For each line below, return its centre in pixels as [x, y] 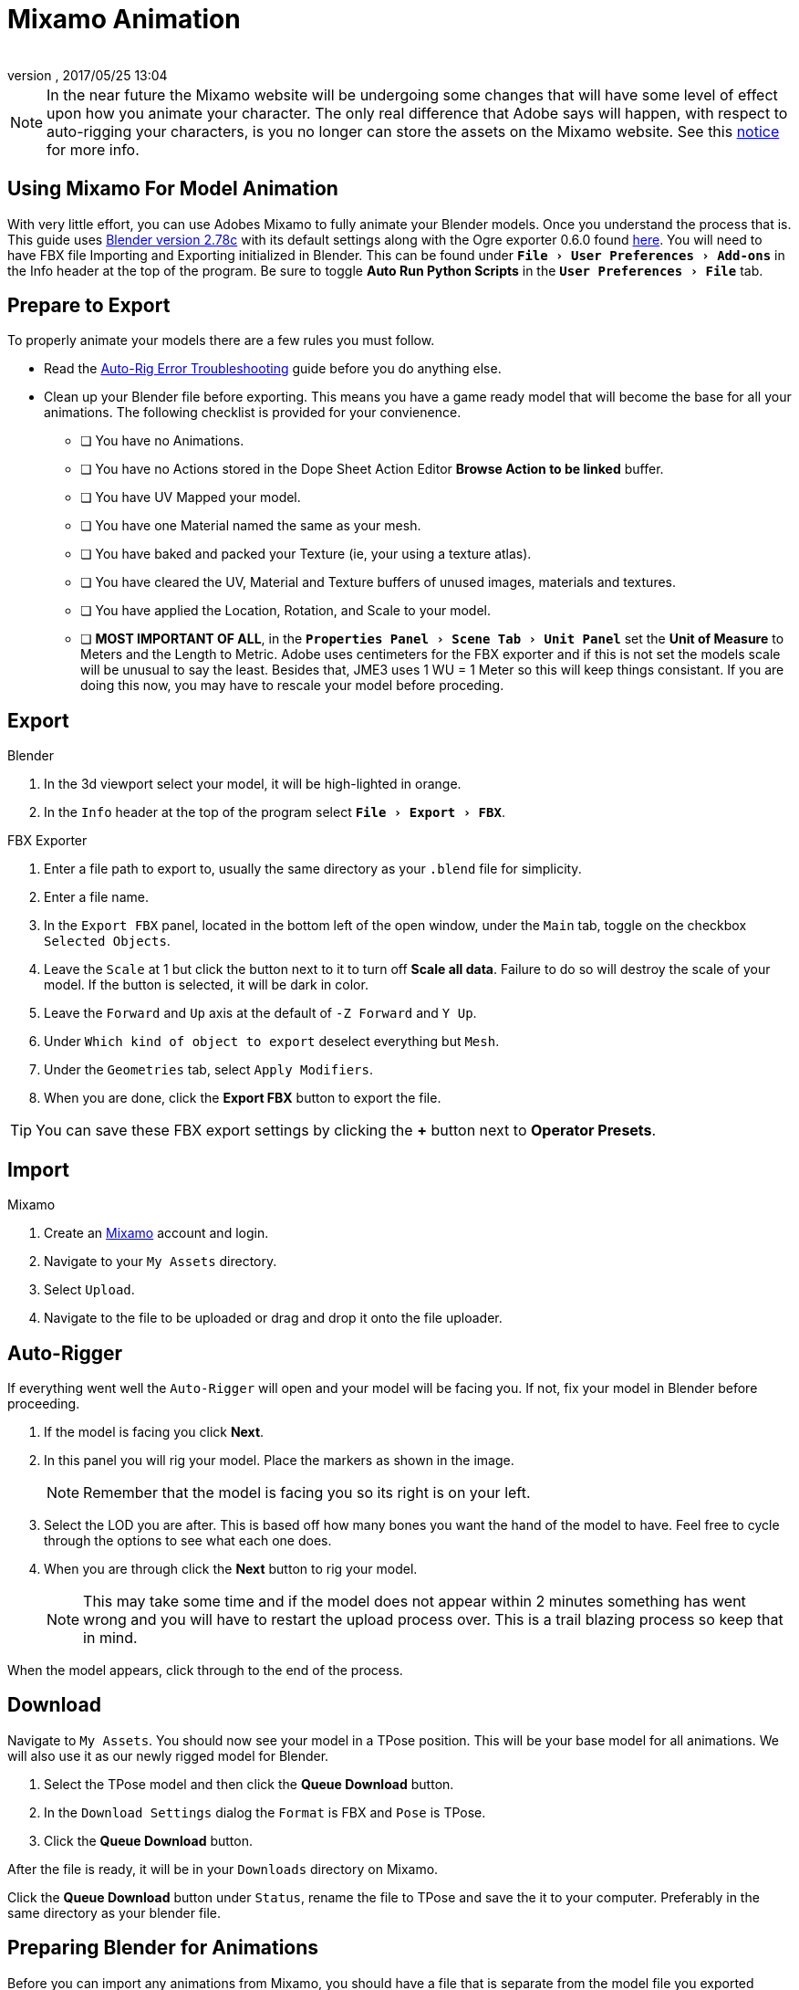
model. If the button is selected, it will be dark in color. [206, 985]
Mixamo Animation [124, 19]
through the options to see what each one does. [188, 1540]
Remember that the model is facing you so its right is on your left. [307, 1492]
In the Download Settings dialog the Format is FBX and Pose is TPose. [265, 1812]
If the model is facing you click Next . [154, 1431]
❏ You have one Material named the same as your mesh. [251, 526]
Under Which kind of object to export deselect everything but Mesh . [272, 1042]
